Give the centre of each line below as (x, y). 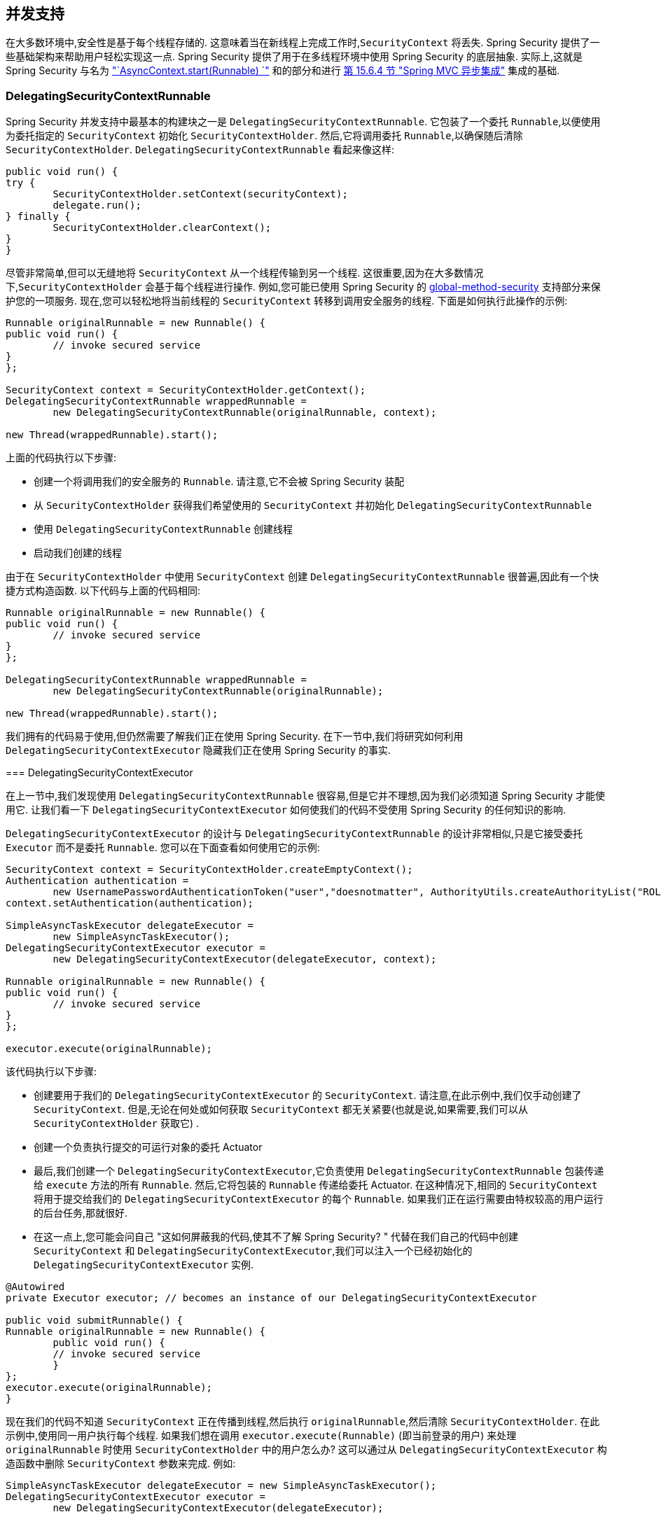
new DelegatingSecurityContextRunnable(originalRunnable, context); (245, 413)
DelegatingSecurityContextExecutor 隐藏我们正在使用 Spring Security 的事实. (199, 750)
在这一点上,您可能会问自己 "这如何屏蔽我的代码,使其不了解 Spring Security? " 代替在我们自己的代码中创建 (276, 1237)
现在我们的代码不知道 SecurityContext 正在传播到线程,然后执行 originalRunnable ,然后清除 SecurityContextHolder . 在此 (303, 1422)
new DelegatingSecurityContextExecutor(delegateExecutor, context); (245, 959)
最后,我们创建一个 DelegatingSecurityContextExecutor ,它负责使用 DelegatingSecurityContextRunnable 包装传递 (319, 1171)
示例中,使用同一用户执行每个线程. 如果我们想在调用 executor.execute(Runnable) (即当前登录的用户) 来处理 (261, 1436)
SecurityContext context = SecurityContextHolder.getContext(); (186, 390)
